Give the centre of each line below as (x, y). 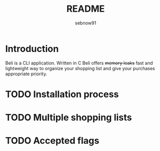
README (86, 9)
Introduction (32, 49)
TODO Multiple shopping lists (69, 118)
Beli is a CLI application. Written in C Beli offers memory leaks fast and (79, 63)
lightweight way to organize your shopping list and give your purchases (80, 68)
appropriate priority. (26, 74)
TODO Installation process (62, 94)
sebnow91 (86, 23)
